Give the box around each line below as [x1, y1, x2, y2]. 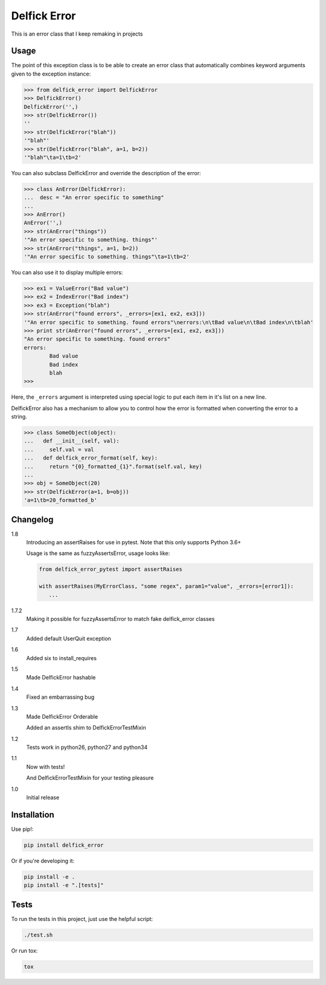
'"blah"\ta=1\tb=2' [24, 154, 81, 161]
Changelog [11, 514, 54, 525]
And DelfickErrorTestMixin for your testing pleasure [26, 774, 154, 781]
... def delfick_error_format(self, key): [24, 455, 158, 461]
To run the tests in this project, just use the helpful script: [11, 915, 153, 922]
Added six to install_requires [26, 654, 97, 661]
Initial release [26, 794, 60, 801]
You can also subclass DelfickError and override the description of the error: [11, 169, 202, 176]
